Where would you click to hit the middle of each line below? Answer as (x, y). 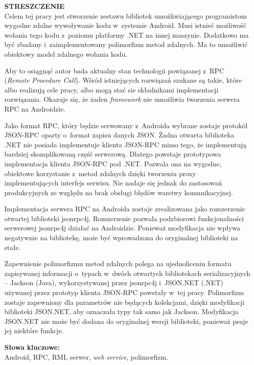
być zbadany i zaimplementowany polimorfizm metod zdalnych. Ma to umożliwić (126, 44)
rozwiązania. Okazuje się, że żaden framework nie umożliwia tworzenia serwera (122, 99)
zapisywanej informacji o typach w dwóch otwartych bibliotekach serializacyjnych (127, 273)
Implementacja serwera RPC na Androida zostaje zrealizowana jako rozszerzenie (125, 209)
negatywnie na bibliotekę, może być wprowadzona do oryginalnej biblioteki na (121, 238)
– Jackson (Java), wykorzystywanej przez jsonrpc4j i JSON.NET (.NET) (114, 283)
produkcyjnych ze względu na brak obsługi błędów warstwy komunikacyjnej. (119, 192)
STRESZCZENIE (35, 6)
